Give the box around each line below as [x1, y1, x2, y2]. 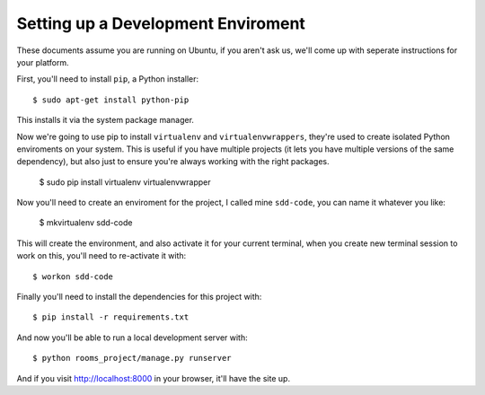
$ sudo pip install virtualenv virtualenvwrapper [39, 176, 211, 188]
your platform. [16, 57, 69, 67]
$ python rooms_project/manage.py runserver [32, 353, 233, 364]
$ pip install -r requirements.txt [32, 312, 190, 322]
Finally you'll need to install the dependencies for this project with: [16, 292, 262, 303]
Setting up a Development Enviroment [16, 13, 305, 33]
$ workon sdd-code [32, 271, 114, 282]
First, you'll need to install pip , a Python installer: [16, 74, 199, 84]
